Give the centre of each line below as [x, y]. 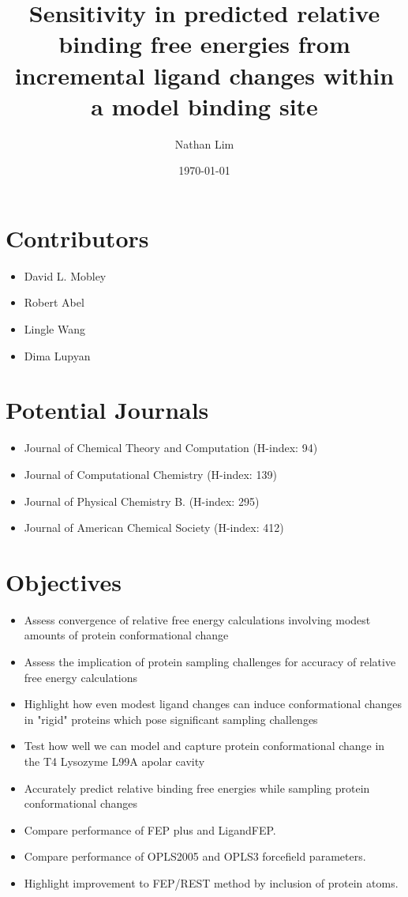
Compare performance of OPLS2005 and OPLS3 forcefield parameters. [195, 856]
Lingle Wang [55, 329]
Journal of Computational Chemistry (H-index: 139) [150, 474]
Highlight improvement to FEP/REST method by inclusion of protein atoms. [211, 882]
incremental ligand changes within [204, 75]
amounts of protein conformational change [126, 635]
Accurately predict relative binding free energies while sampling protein [197, 788]
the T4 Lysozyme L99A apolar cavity [114, 761]
